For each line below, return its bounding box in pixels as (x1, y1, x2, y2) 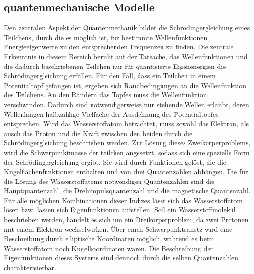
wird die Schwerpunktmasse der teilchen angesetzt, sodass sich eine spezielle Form (4, 147, 250, 157)
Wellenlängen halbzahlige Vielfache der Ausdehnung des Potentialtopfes (4, 109, 219, 119)
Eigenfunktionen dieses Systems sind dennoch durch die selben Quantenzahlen (4, 252, 239, 263)
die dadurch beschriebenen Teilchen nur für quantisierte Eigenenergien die (4, 61, 226, 71)
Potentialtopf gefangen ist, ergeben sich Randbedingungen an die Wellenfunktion (4, 80, 246, 90)
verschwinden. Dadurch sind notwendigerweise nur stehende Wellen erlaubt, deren (4, 99, 249, 109)
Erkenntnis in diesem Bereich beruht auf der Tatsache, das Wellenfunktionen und (4, 51, 248, 61)
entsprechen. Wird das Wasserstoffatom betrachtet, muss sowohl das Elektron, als (4, 118, 249, 129)
